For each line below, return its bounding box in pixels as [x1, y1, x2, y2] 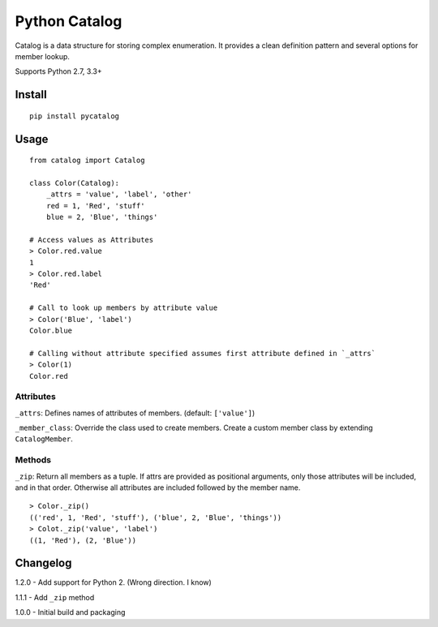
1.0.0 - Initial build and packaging [15, 608, 126, 617]
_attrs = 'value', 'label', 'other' [45, 190, 192, 199]
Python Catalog [15, 12, 122, 30]
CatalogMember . [15, 434, 73, 444]
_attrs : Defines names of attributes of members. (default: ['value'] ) [15, 408, 255, 418]
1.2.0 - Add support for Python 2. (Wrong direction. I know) [15, 578, 213, 587]
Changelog [15, 556, 72, 570]
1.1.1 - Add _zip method [15, 592, 95, 602]
